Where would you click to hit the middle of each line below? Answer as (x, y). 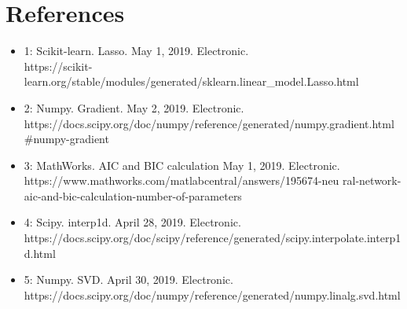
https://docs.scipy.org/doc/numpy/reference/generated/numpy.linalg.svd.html (212, 294)
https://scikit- (58, 66)
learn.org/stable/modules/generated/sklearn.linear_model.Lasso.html (191, 81)
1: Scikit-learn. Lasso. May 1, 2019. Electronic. (136, 51)
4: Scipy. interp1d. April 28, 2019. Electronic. (132, 222)
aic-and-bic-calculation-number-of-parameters (133, 195)
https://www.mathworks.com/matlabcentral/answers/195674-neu (181, 180)
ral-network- (372, 180)
